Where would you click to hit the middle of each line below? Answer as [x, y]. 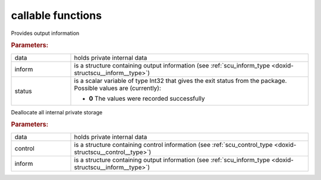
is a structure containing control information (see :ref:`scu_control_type [173, 144]
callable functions [56, 15]
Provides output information [45, 33]
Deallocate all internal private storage [57, 112]
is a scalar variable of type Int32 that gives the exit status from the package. [180, 81]
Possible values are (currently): [118, 88]
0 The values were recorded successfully [147, 98]
